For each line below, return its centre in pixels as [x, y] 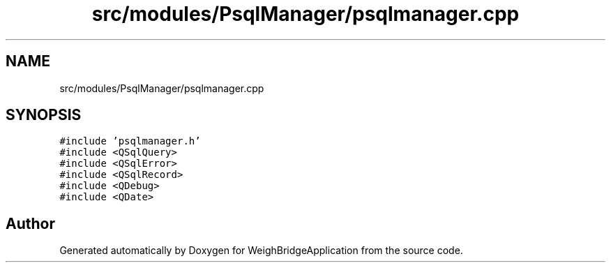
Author [30, 223]
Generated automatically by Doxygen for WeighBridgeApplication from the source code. [261, 251]
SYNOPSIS [44, 115]
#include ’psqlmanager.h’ [130, 141]
